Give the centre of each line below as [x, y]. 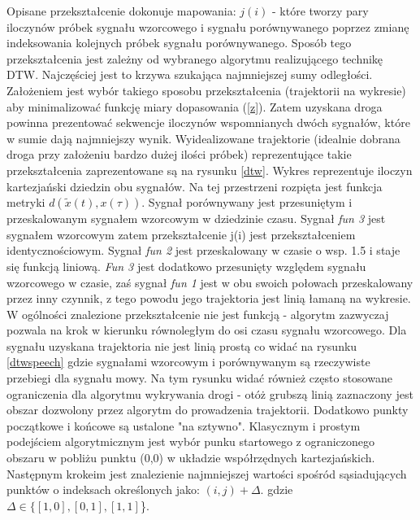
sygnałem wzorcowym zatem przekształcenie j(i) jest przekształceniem [181, 234]
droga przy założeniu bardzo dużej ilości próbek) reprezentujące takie [179, 154]
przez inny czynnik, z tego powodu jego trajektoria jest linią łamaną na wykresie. [209, 298]
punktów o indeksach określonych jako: [103, 489]
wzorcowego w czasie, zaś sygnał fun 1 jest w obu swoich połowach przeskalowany [210, 282]
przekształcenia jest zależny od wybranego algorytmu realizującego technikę [195, 58]
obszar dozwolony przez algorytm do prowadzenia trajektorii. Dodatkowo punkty [208, 410]
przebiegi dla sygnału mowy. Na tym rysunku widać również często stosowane [199, 378]
